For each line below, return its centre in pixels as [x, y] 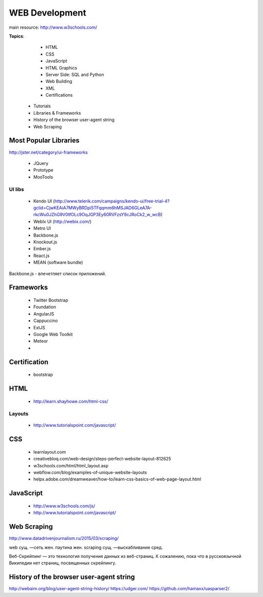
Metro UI [42, 228]
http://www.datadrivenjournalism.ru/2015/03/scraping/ [64, 538]
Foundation [45, 307]
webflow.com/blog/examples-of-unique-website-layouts [90, 473]
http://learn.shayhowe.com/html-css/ [71, 401]
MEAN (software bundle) [58, 262]
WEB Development [47, 13]
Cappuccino [46, 321]
